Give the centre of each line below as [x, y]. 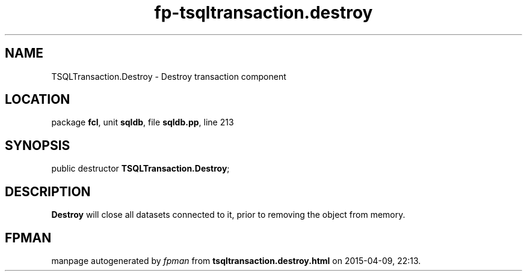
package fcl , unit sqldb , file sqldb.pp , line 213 [143, 122]
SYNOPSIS [38, 145]
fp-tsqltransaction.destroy [263, 13]
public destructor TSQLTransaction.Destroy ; [140, 169]
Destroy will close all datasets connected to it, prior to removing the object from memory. [228, 215]
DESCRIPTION [48, 191]
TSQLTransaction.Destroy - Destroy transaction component [169, 76]
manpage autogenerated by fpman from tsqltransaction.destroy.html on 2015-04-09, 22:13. [236, 260]
